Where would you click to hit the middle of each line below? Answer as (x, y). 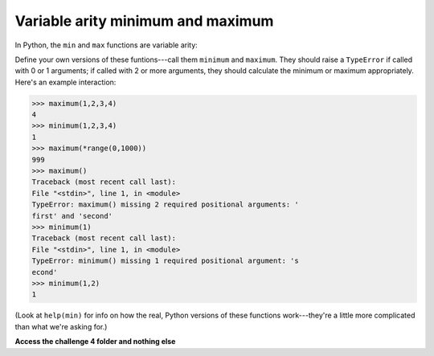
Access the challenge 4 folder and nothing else (95, 342)
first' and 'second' (72, 216)
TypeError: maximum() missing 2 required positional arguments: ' (165, 205)
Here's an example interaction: (66, 82)
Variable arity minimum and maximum (144, 21)
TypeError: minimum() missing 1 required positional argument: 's (165, 261)
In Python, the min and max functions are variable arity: (106, 45)
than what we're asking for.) (61, 326)
